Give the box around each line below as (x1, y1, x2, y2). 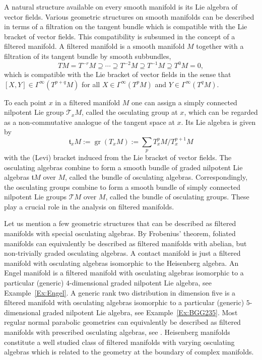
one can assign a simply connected (132, 97, 237, 107)
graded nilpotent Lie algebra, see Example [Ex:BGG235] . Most (43, 307, 238, 317)
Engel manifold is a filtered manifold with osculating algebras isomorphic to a (4, 267, 244, 278)
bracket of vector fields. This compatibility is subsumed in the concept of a (4, 31, 235, 41)
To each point (4, 97, 46, 107)
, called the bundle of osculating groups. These (105, 191, 249, 202)
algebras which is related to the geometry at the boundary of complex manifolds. (4, 346, 254, 357)
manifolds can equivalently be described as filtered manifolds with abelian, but (4, 238, 247, 248)
